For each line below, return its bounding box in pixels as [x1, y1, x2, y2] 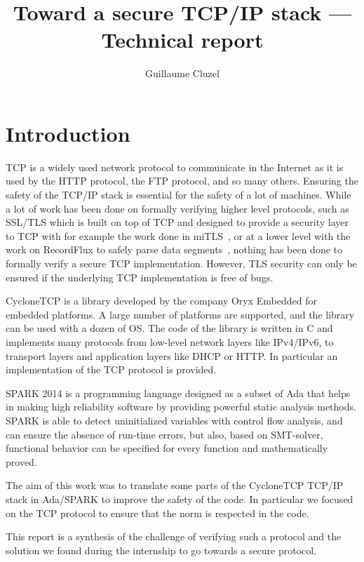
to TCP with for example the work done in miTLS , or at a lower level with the [6, 228, 351, 243]
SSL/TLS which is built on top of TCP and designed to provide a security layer [6, 215, 349, 229]
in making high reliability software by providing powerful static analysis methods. [6, 399, 356, 414]
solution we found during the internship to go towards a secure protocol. [6, 542, 317, 557]
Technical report [101, 25, 264, 54]
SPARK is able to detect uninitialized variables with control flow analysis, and [6, 413, 343, 427]
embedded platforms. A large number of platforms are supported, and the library [6, 307, 355, 321]
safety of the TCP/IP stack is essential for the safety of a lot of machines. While [6, 187, 351, 202]
